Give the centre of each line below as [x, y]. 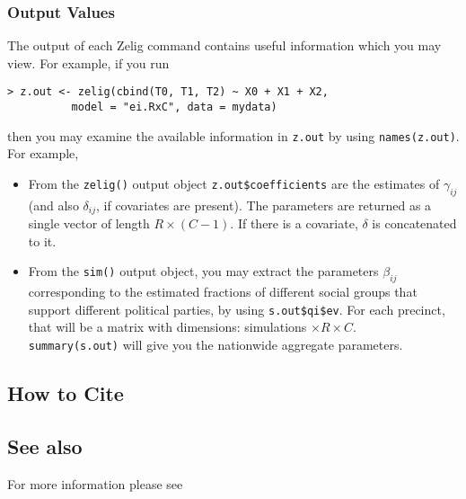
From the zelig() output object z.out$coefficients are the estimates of [234, 183]
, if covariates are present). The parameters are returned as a [264, 205]
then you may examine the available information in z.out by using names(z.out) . [233, 135]
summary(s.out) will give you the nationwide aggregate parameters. [215, 345]
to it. [42, 241]
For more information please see [95, 483]
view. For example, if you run [88, 62]
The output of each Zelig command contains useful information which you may [224, 45]
